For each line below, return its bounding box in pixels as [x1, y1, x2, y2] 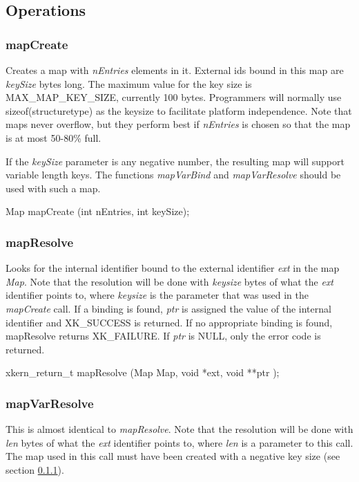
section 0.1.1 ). [6, 462, 64, 476]
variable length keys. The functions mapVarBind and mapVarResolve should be [6, 167, 341, 182]
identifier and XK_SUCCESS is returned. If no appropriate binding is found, [6, 315, 333, 329]
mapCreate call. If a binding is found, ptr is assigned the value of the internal [6, 301, 331, 315]
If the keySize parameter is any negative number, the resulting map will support [6, 154, 345, 168]
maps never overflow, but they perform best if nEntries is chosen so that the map [6, 117, 351, 131]
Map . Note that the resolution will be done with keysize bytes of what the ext [6, 274, 334, 288]
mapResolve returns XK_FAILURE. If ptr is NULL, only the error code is [6, 328, 321, 343]
